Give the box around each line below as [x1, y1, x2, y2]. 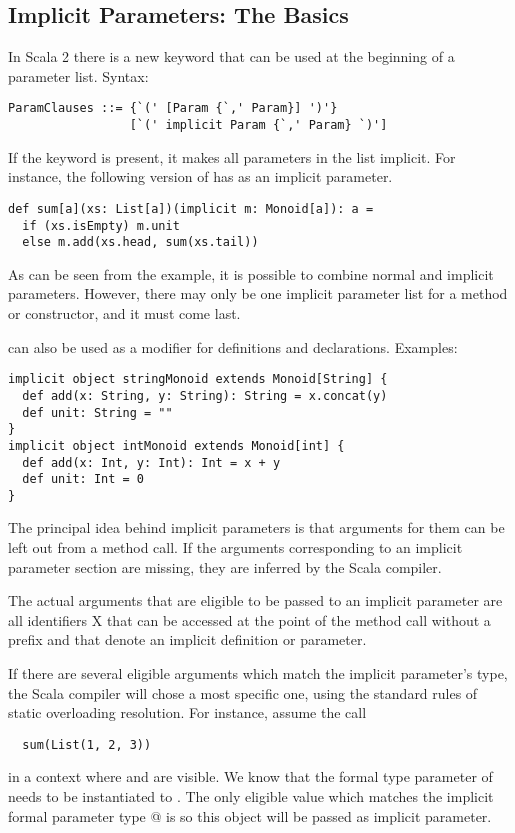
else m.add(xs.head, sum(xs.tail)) [22, 235, 259, 250]
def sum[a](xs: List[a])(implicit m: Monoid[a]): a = [8, 201, 374, 216]
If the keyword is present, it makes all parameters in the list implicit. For [8, 146, 456, 167]
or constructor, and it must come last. [8, 303, 241, 324]
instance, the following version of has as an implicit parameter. [8, 166, 393, 187]
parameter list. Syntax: [8, 65, 149, 86]
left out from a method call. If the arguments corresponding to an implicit [8, 537, 463, 558]
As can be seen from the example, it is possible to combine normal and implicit [8, 263, 494, 284]
